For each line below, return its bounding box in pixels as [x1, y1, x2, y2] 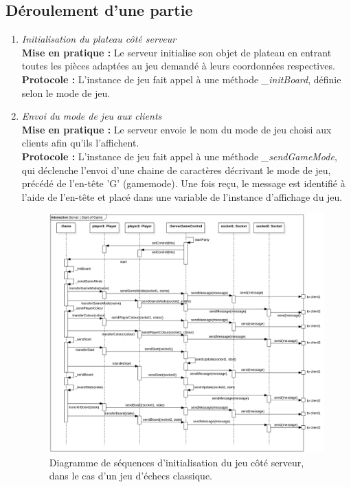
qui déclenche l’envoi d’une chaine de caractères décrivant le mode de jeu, [21, 162, 331, 177]
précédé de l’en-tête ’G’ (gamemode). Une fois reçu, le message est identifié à [21, 176, 346, 191]
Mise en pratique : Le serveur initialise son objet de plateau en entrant [21, 45, 332, 59]
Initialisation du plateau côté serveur [21, 32, 177, 46]
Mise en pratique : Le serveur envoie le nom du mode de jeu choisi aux [21, 122, 332, 136]
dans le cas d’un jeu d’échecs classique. [49, 468, 212, 483]
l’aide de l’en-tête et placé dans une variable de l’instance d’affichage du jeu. [21, 189, 343, 204]
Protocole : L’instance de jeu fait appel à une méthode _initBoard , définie [21, 72, 341, 86]
